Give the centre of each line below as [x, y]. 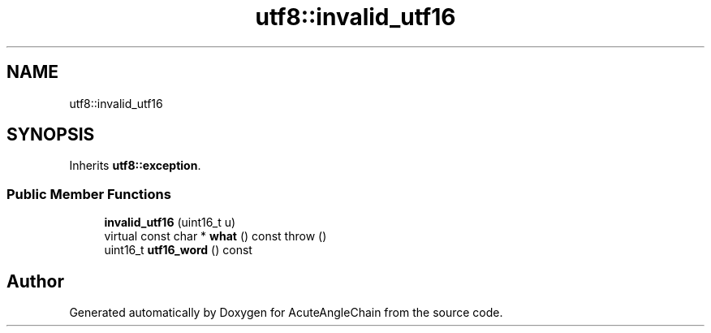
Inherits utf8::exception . [135, 166]
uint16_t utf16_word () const [178, 250]
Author [35, 281]
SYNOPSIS [51, 135]
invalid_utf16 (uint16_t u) [170, 223]
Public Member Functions [89, 194]
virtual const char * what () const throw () [215, 236]
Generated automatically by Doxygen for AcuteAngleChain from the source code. [286, 313]
